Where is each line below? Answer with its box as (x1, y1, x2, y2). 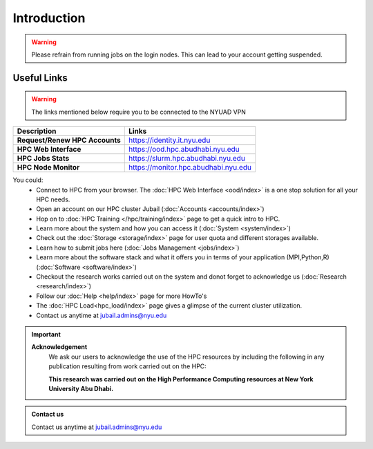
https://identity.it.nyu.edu (128, 135, 211, 145)
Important (31, 330, 61, 338)
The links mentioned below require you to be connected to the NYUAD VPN (31, 108, 247, 116)
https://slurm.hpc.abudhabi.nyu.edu (128, 154, 245, 163)
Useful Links (12, 72, 68, 83)
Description (17, 126, 57, 136)
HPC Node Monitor (17, 163, 80, 172)
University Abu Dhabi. (48, 384, 114, 392)
